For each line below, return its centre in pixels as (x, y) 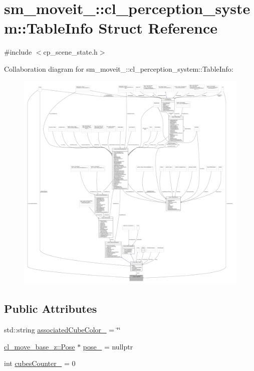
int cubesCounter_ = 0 (40, 363)
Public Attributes (51, 309)
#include (18, 52)
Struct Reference (158, 28)
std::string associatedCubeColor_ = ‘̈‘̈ (62, 330)
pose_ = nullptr (108, 346)
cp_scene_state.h (70, 52)
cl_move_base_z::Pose (40, 346)
